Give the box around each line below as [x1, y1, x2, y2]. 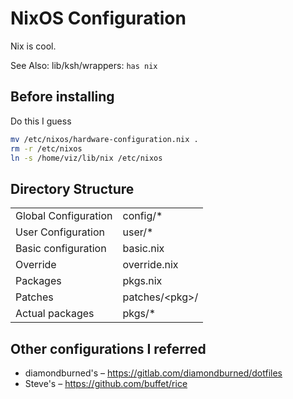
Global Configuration [15, 209, 113, 223]
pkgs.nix [122, 274, 163, 288]
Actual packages [15, 307, 95, 321]
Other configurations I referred [10, 340, 207, 357]
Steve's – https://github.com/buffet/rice [24, 378, 188, 389]
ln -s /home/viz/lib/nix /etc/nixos [10, 153, 163, 163]
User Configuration [15, 225, 105, 239]
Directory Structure [10, 180, 135, 197]
